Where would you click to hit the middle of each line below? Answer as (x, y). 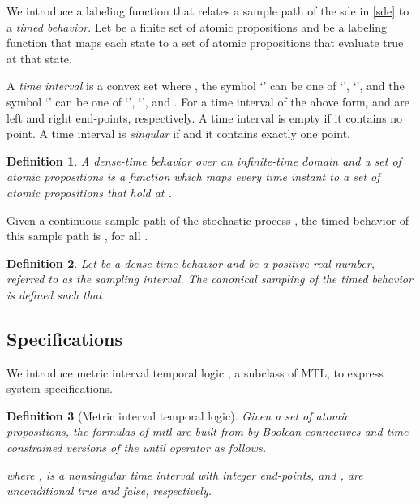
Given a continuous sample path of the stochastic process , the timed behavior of (208, 220)
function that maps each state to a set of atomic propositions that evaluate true (205, 43)
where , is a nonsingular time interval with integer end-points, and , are (185, 474)
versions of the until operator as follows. (166, 448)
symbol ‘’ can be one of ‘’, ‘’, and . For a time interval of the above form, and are (208, 101)
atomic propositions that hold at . (89, 192)
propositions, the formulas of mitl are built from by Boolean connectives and (195, 431)
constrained (34, 448)
